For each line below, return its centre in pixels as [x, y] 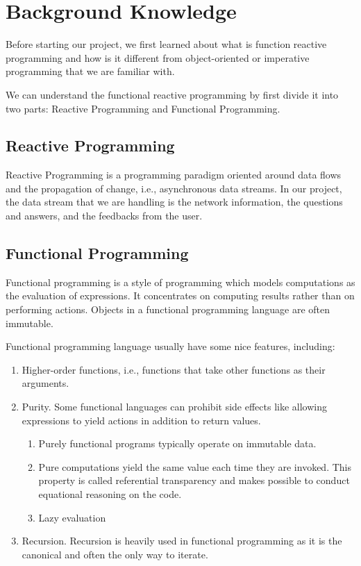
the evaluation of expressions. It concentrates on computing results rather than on [180, 296]
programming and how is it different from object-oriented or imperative [158, 57]
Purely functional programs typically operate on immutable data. [177, 443]
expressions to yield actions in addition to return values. [141, 420]
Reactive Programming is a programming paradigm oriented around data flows [174, 175]
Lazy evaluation [72, 517]
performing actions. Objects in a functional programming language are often [168, 309]
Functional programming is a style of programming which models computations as [180, 282]
